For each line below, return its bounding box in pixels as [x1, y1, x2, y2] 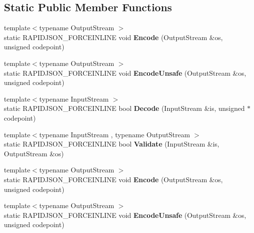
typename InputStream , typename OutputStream [39, 129, 190, 139]
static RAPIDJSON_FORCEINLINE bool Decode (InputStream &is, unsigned [4, 103, 245, 113]
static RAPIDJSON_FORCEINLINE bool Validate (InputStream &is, [4, 139, 219, 149]
